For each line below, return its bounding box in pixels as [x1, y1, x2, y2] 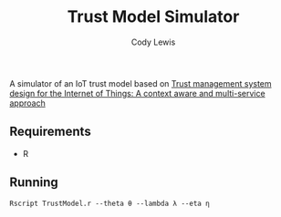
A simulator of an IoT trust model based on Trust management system [9, 77, 272, 88]
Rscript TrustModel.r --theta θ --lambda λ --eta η [9, 199, 210, 208]
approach [9, 98, 46, 108]
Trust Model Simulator [67, 6, 240, 27]
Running [9, 175, 59, 191]
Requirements [9, 124, 91, 139]
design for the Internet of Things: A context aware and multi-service [9, 88, 266, 98]
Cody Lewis [130, 36, 176, 47]
